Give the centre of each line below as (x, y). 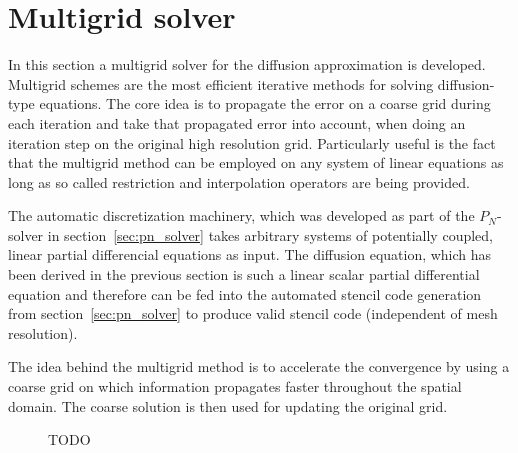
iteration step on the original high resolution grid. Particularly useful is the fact (252, 142)
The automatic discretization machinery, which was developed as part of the (241, 215)
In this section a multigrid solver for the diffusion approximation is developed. (247, 64)
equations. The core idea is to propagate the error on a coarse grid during (265, 103)
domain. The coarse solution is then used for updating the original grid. (228, 405)
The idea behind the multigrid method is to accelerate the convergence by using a (259, 366)
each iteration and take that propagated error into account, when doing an (237, 122)
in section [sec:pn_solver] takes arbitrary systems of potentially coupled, (270, 234)
